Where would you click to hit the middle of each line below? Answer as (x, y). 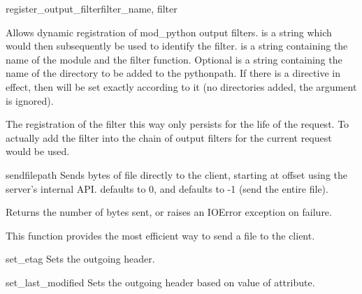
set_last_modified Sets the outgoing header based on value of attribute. (160, 282)
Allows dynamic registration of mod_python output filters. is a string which (169, 32)
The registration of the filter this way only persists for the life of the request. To (178, 124)
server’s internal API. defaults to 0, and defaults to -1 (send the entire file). (167, 188)
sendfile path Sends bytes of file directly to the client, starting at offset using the (176, 174)
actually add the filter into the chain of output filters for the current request (169, 137)
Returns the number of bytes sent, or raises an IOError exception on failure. (169, 212)
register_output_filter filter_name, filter (92, 8)
